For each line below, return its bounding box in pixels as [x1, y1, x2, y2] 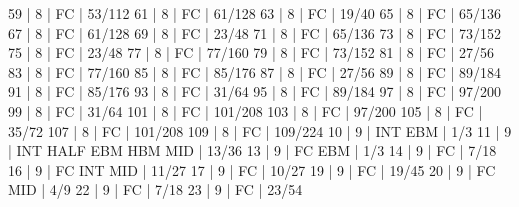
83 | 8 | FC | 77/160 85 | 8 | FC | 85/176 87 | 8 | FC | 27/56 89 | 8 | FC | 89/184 [8, 61, 502, 82]
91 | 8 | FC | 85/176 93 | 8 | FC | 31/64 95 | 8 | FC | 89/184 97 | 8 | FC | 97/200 [8, 81, 502, 102]
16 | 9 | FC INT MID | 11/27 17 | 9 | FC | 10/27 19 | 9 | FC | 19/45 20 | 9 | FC [8, 159, 496, 180]
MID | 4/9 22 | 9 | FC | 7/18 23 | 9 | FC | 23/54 [8, 179, 303, 200]
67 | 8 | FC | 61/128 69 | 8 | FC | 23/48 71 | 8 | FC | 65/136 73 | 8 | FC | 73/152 [8, 22, 502, 43]
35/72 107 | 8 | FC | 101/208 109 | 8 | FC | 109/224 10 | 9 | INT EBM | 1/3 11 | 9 [8, 120, 512, 141]
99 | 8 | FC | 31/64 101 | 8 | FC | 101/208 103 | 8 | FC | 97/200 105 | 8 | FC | [8, 100, 483, 121]
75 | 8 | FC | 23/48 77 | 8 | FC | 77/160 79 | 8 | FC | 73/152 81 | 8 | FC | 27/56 [8, 42, 495, 63]
